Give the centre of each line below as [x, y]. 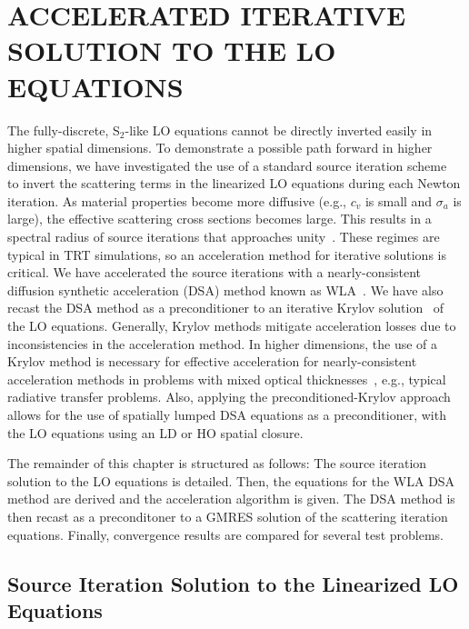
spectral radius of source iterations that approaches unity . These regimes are [224, 237]
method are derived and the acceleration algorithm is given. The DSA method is [231, 499]
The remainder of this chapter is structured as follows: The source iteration [217, 463]
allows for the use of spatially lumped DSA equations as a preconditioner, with [227, 414]
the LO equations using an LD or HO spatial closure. [155, 432]
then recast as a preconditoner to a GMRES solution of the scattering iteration [228, 516]
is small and [399, 200]
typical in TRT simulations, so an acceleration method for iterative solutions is [227, 254]
